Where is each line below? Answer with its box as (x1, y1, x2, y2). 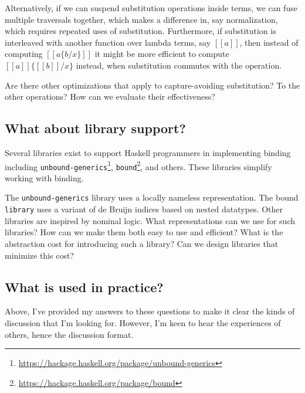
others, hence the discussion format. (5, 328, 134, 340)
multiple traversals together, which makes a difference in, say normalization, (5, 13, 278, 25)
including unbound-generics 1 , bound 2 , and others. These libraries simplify (5, 158, 272, 172)
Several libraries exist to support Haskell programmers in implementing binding (5, 146, 291, 158)
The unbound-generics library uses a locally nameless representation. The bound (5, 191, 299, 204)
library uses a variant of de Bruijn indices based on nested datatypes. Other (5, 203, 283, 215)
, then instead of (239, 36, 299, 48)
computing (5, 48, 43, 60)
